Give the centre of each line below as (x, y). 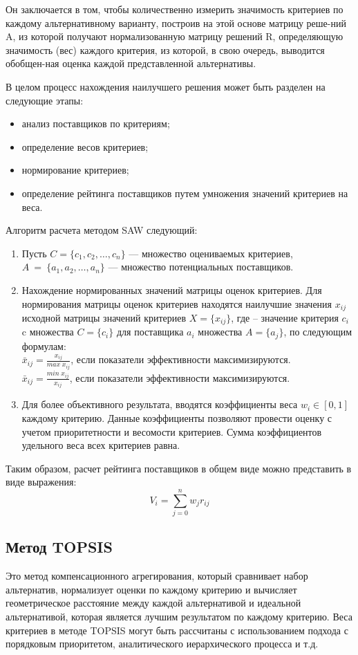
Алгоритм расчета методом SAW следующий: (102, 230)
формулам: (44, 345)
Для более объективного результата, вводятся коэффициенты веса (160, 404)
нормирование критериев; (75, 170)
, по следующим (318, 332)
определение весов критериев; (85, 146)
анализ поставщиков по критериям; (96, 123)
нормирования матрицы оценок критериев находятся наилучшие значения (177, 303)
